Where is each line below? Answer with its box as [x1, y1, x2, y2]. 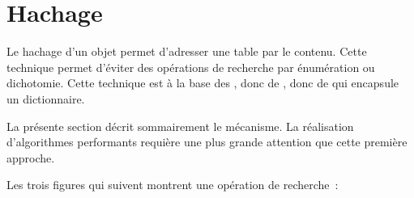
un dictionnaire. [6, 90, 85, 107]
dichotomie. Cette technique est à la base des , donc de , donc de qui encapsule [6, 74, 399, 91]
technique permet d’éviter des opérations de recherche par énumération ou [6, 58, 375, 75]
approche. [6, 149, 55, 166]
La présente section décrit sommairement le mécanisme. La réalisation [6, 117, 354, 134]
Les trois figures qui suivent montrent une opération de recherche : [6, 176, 339, 193]
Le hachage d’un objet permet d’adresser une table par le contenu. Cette [6, 43, 367, 60]
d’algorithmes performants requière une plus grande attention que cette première [6, 133, 408, 150]
